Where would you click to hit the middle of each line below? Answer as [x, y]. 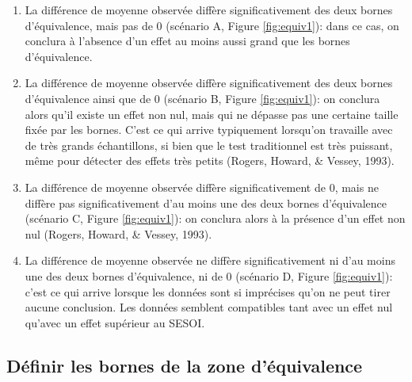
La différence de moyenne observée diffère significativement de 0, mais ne [202, 187]
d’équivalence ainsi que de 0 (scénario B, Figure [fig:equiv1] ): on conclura [202, 98]
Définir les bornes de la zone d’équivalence [185, 365]
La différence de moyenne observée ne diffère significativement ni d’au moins [210, 260]
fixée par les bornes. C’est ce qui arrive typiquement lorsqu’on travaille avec [209, 130]
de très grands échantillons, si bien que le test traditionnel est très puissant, [209, 145]
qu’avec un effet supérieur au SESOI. [115, 322]
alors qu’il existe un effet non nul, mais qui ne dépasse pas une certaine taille [212, 114]
